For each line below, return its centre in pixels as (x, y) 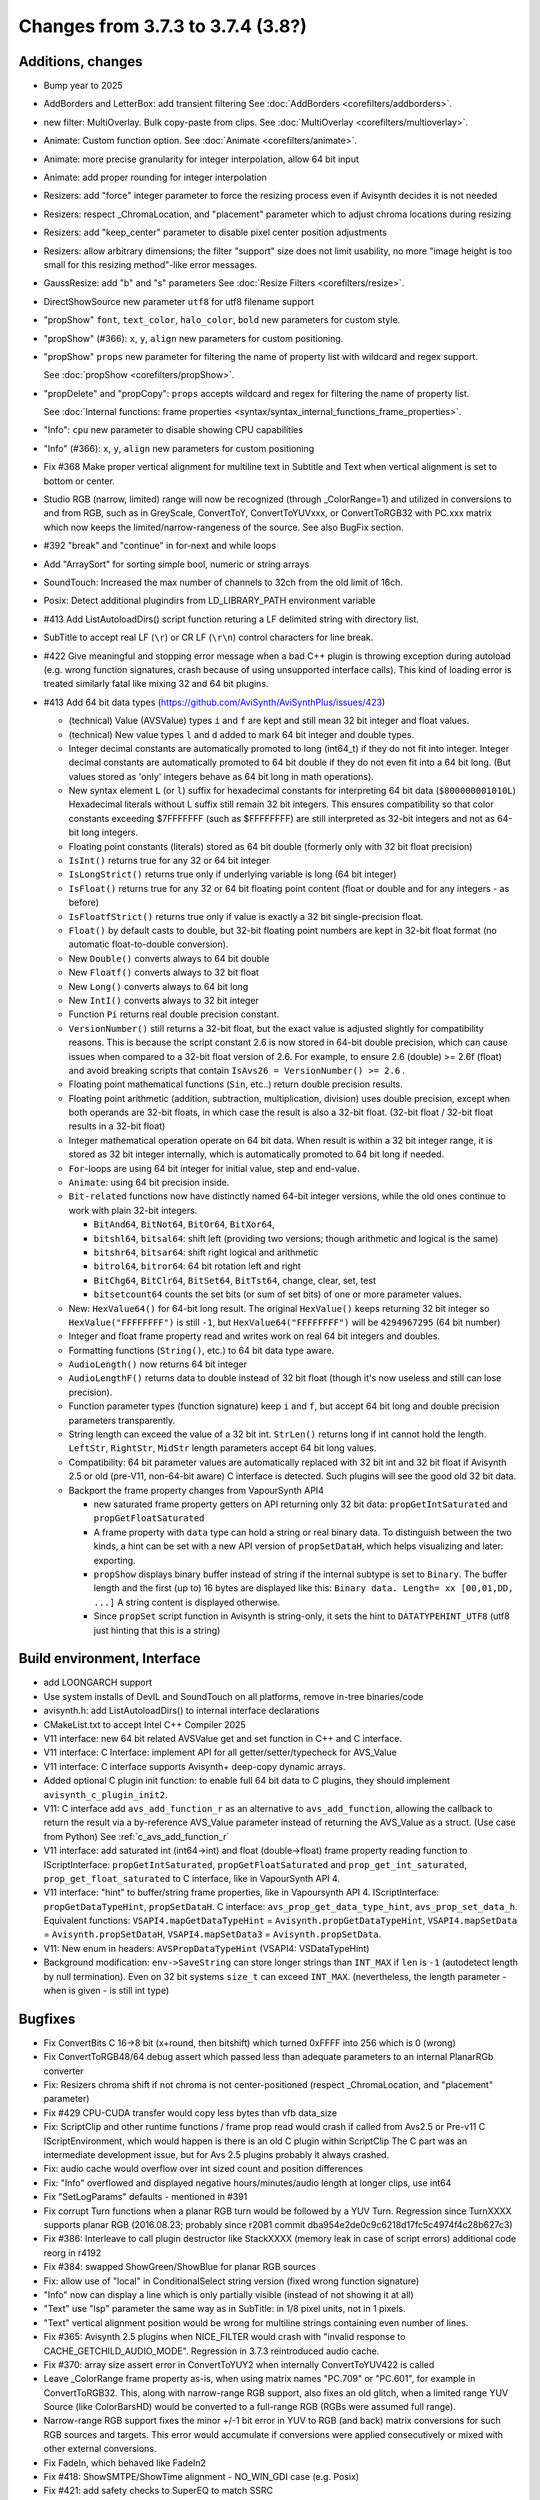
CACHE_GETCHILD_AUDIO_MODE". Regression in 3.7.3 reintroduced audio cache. (211, 2351)
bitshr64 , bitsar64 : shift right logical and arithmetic (206, 1252)
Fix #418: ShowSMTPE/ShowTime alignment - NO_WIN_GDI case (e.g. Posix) (201, 2477)
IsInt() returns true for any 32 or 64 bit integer (169, 861)
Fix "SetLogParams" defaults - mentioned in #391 (145, 2197)
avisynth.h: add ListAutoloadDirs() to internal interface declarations (181, 1711)
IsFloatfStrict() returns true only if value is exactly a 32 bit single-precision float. (246, 916)
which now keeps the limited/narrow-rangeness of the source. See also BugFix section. (223, 527)
